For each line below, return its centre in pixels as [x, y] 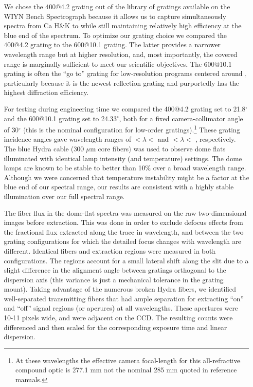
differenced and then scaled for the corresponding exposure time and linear [116, 327]
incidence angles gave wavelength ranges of [68, 139]
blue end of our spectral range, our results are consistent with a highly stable [119, 187]
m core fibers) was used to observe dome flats [158, 148]
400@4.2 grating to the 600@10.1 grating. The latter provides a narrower [112, 45]
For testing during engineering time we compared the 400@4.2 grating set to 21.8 [125, 108]
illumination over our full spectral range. [64, 196]
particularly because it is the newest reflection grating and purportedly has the [122, 83]
